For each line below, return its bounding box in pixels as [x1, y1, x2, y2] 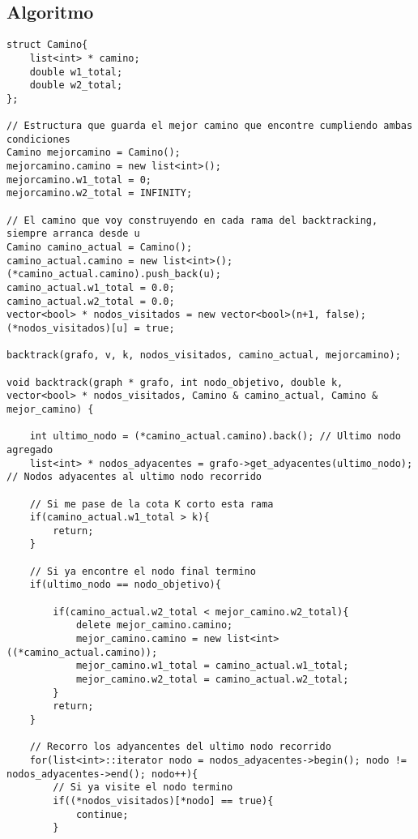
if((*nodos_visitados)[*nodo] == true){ [53, 794, 274, 807]
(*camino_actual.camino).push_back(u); [6, 268, 221, 280]
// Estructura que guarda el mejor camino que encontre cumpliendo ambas [6, 120, 413, 132]
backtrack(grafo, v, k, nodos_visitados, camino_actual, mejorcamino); [6, 349, 401, 362]
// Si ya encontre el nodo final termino [29, 565, 256, 577]
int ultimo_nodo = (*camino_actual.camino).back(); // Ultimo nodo [29, 430, 401, 443]
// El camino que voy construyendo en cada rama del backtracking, [6, 214, 378, 226]
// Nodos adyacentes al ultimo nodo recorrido [6, 471, 262, 483]
